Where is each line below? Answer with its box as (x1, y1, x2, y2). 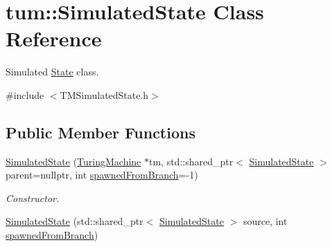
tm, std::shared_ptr (148, 154, 234, 168)
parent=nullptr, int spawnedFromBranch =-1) (6, 167, 198, 182)
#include (6, 87, 44, 102)
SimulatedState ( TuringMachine (6, 154, 141, 168)
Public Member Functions (6, 121, 195, 143)
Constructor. (6, 190, 60, 205)
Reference (6, 24, 102, 53)
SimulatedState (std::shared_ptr (6, 214, 143, 228)
